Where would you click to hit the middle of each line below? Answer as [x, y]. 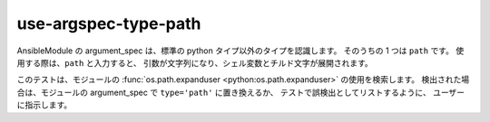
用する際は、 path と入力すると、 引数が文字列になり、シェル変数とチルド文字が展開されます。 [195, 62]
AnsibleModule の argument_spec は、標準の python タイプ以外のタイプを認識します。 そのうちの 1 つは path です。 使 [240, 51]
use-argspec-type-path [109, 23]
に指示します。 [44, 105]
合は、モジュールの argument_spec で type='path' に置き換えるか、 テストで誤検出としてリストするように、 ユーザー [241, 92]
